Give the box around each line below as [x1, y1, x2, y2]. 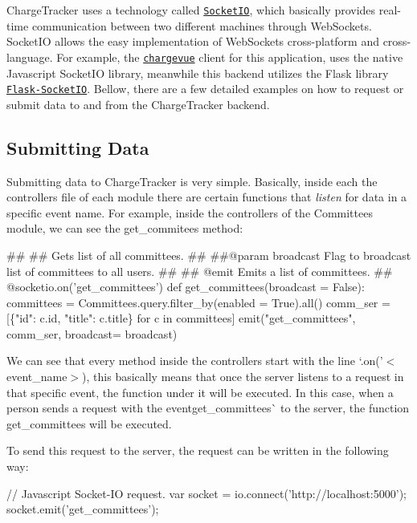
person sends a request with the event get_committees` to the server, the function [6, 399, 410, 416]
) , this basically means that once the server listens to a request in [82, 368, 404, 385]
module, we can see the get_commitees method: [6, 220, 243, 237]
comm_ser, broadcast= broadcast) [6, 325, 178, 342]
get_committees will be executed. [6, 415, 172, 432]
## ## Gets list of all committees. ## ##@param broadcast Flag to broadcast [6, 246, 411, 263]
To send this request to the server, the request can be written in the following [6, 442, 389, 459]
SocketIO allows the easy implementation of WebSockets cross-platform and [6, 33, 379, 50]
